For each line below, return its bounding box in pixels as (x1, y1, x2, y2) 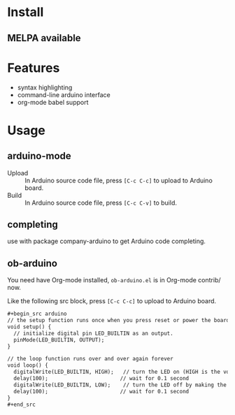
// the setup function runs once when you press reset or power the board (7, 317, 230, 324)
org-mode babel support (17, 98, 89, 106)
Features (7, 60, 60, 75)
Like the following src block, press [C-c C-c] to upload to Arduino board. (7, 297, 217, 305)
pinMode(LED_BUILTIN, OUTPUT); (13, 336, 105, 343)
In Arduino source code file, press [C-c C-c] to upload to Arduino (24, 176, 213, 184)
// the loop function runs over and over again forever (7, 356, 173, 363)
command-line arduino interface (17, 90, 111, 99)
